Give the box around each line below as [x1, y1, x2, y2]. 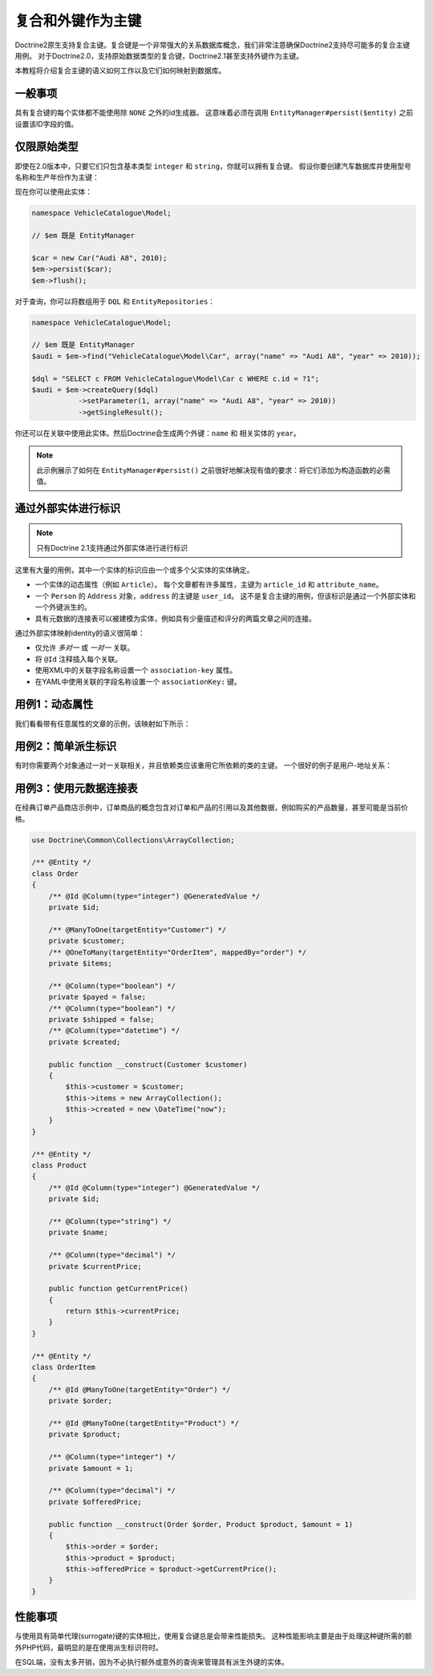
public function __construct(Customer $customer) [48, 1060, 248, 1069]
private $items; [48, 959, 112, 967]
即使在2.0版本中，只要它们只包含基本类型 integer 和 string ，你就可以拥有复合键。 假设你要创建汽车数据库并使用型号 [14, 161, 412, 171]
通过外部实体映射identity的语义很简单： [14, 628, 146, 638]
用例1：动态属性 [14, 697, 94, 711]
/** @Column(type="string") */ [48, 1217, 172, 1226]
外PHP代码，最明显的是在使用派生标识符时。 [14, 1642, 164, 1652]
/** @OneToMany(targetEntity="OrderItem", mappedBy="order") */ [48, 947, 307, 957]
